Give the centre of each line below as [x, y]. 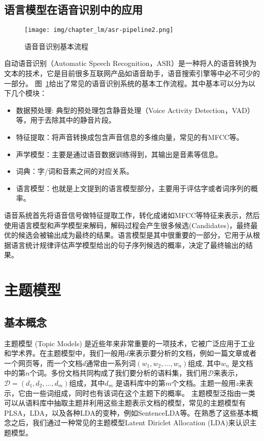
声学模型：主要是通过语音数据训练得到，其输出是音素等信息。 [119, 154]
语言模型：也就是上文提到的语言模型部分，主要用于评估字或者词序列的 [133, 188]
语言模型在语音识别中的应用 [73, 9]
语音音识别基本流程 [56, 46]
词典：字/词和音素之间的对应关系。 [75, 171]
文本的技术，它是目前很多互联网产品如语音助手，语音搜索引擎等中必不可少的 [132, 73]
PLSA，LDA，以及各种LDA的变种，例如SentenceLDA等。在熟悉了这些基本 [128, 412]
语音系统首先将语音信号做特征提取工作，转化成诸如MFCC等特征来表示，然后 [132, 215]
